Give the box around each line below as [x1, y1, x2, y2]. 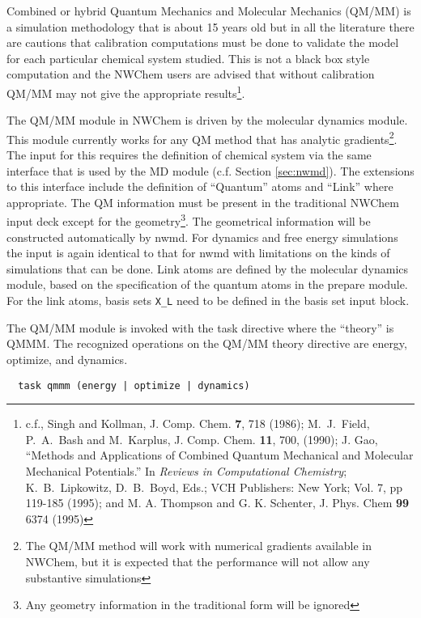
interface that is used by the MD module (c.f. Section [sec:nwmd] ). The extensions [6, 162, 415, 179]
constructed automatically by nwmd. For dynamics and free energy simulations [6, 228, 398, 245]
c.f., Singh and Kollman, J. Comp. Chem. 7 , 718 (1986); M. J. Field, [25, 415, 370, 432]
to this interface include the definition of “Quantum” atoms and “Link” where [6, 178, 393, 195]
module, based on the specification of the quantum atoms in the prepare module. [6, 276, 408, 293]
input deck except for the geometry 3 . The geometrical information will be [6, 210, 371, 230]
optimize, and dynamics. [6, 350, 128, 367]
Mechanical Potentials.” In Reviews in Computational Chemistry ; [25, 462, 347, 479]
